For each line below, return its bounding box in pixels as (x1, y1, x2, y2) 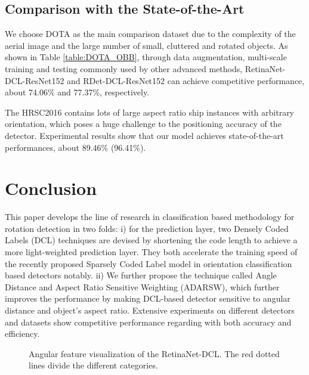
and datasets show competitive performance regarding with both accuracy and (5, 315, 292, 328)
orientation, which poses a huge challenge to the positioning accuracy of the (5, 117, 282, 130)
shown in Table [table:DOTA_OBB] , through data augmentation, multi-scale (5, 51, 287, 63)
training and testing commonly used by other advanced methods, (5, 62, 243, 75)
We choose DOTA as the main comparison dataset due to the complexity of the (5, 27, 296, 40)
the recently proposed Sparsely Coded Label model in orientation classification (5, 257, 292, 269)
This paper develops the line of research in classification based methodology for (5, 210, 295, 223)
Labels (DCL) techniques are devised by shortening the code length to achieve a (5, 234, 298, 246)
